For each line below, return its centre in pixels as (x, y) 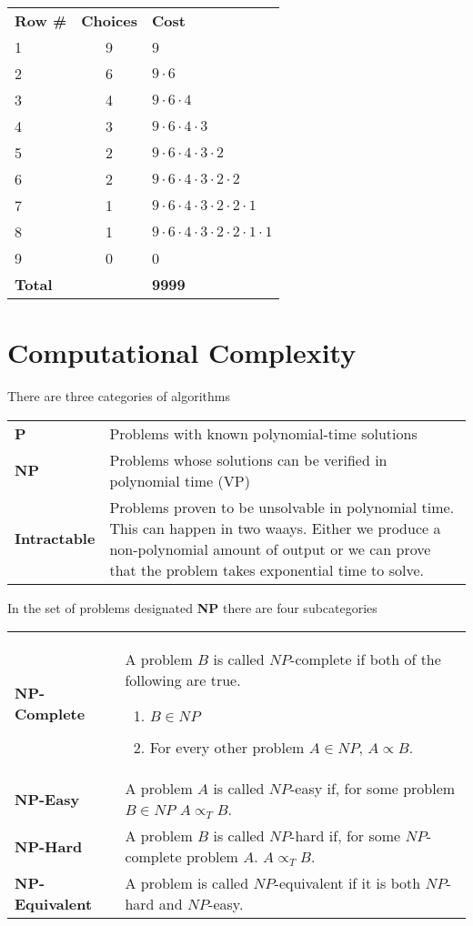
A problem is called (187, 883)
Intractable (55, 538)
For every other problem (227, 748)
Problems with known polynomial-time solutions (263, 433)
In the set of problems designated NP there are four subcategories (192, 607)
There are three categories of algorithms (119, 396)
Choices (109, 20)
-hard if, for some (346, 836)
